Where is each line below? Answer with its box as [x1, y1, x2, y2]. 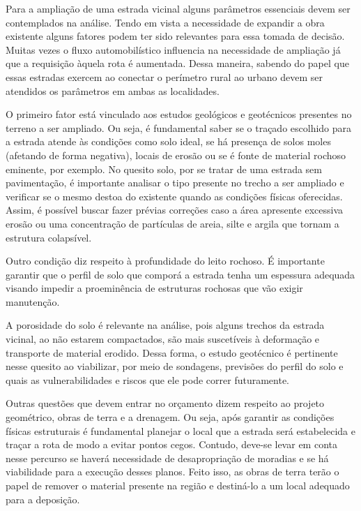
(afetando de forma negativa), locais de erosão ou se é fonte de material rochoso [6, 147, 346, 162]
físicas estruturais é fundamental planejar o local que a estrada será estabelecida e [6, 423, 355, 438]
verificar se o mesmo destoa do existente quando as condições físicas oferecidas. [6, 188, 343, 203]
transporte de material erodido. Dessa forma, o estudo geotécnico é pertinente [6, 345, 338, 360]
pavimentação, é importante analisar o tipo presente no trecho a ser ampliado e [6, 175, 344, 190]
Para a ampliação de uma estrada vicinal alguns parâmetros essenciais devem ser [6, 1, 351, 15]
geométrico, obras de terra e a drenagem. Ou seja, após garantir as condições [6, 410, 335, 424]
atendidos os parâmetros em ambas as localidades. [6, 83, 220, 98]
